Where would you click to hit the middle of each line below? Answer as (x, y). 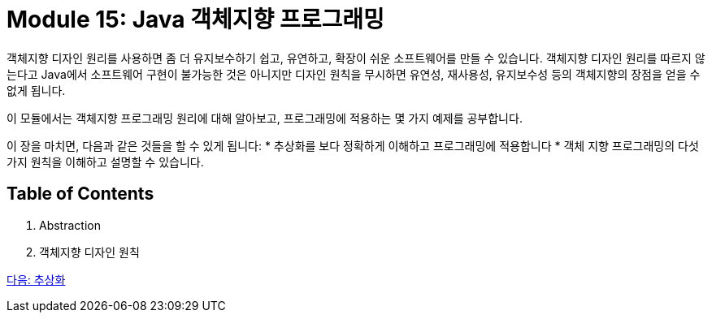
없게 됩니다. (36, 90)
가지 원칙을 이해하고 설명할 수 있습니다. (105, 162)
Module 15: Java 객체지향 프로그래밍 (195, 19)
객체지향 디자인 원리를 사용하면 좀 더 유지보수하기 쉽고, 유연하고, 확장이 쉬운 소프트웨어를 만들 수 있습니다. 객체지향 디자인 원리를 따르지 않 (356, 58)
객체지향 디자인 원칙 (89, 252)
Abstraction (70, 225)
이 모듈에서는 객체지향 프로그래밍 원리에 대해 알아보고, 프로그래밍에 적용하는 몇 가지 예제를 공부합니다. (265, 118)
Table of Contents (80, 194)
